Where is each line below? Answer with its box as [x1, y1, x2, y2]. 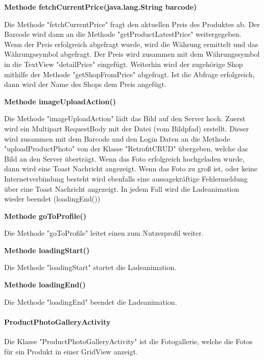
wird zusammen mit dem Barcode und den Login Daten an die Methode [4, 133, 230, 144]
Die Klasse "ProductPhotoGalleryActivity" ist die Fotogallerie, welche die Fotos [4, 336, 253, 347]
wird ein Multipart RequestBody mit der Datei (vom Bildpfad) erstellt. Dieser [4, 123, 249, 133]
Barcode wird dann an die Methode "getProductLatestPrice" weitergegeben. [4, 29, 242, 39]
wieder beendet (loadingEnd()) [4, 193, 101, 204]
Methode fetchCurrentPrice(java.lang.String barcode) [4, 2, 197, 12]
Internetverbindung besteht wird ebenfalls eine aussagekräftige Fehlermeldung [4, 173, 248, 184]
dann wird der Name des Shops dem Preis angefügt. [4, 79, 166, 89]
